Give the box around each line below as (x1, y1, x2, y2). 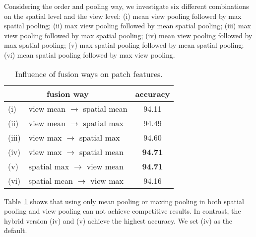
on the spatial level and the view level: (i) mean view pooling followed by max (4, 10, 242, 21)
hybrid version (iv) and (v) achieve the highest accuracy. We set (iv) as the (4, 215, 233, 226)
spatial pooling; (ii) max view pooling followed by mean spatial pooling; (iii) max (4, 20, 251, 31)
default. (4, 225, 27, 236)
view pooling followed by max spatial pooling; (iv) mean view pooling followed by (4, 30, 253, 40)
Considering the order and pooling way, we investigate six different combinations (4, 1, 249, 11)
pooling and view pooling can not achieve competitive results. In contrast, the (4, 206, 241, 216)
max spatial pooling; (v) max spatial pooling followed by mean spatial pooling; (4, 40, 244, 50)
